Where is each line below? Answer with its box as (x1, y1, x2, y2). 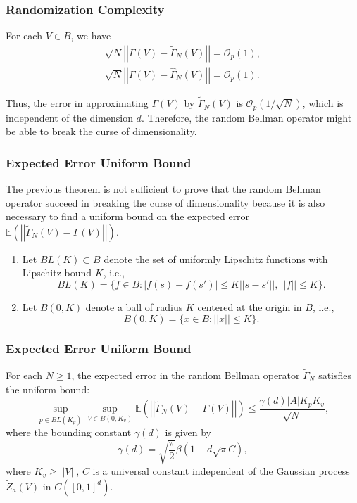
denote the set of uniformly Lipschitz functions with (104, 251, 328, 266)
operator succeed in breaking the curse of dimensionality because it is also (6, 195, 325, 210)
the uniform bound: (6, 381, 90, 396)
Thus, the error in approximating (6, 96, 149, 110)
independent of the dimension (6, 110, 133, 125)
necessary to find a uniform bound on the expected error (6, 209, 250, 224)
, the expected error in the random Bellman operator (71, 367, 300, 382)
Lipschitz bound (22, 265, 92, 280)
